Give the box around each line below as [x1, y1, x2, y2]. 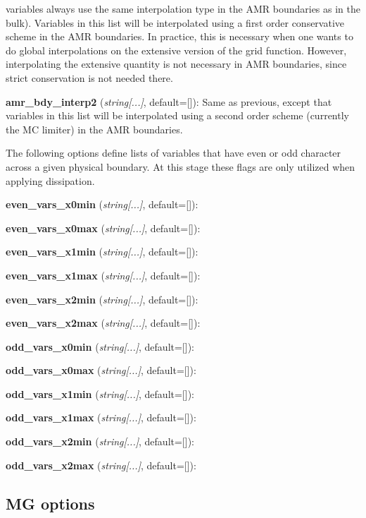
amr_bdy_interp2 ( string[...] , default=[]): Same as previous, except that [6, 94, 332, 109]
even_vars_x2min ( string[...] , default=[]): [6, 291, 198, 306]
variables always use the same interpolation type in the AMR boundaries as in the [6, 1, 360, 16]
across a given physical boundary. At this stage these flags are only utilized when [6, 159, 355, 174]
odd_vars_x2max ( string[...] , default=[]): [6, 457, 196, 472]
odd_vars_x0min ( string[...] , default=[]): [6, 339, 194, 354]
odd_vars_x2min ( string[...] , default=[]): [6, 434, 194, 449]
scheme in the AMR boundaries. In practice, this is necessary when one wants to [6, 29, 353, 44]
